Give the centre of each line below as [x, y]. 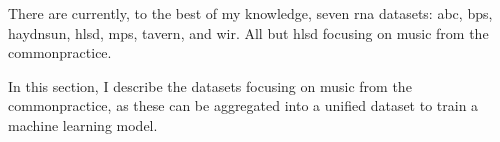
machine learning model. [83, 124]
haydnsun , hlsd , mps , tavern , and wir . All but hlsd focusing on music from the [248, 32]
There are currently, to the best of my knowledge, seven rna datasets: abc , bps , [250, 13]
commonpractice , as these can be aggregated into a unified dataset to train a [243, 105]
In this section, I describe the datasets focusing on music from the [210, 85]
